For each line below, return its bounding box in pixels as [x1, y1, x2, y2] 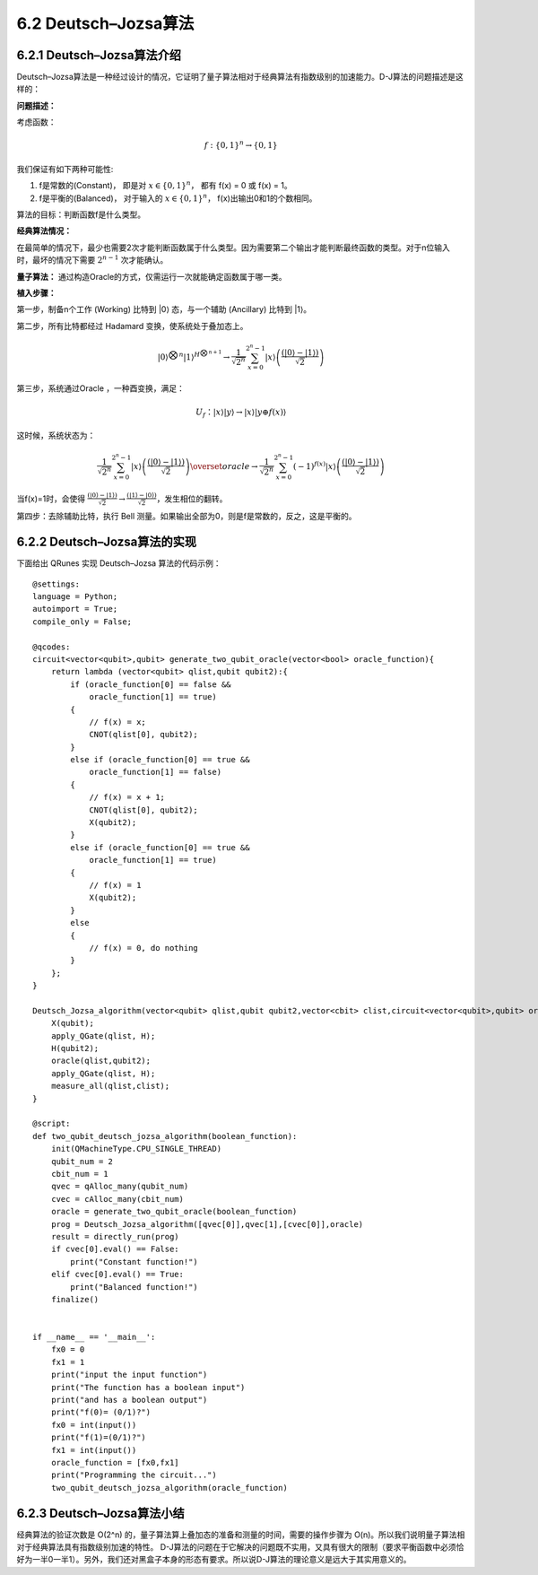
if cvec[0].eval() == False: [50, 1244, 179, 1255]
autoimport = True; [32, 604, 118, 614]
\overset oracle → [189, 462, 259, 472]
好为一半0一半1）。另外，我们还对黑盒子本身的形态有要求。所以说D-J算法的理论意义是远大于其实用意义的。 [16, 1554, 412, 1565]
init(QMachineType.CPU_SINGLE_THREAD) [50, 1144, 222, 1154]
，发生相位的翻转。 [156, 493, 228, 504]
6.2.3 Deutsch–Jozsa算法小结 [16, 1505, 186, 1520]
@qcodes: [32, 641, 71, 652]
